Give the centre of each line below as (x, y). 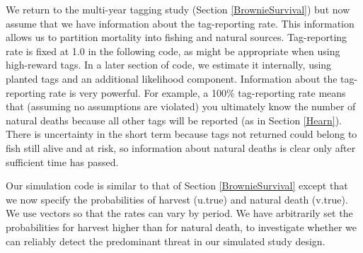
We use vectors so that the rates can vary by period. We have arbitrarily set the (179, 213)
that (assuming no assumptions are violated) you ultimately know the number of (181, 106)
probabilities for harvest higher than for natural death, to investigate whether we (181, 226)
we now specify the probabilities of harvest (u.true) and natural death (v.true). (177, 199)
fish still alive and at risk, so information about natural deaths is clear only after (181, 147)
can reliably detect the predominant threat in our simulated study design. (166, 241)
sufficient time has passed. (62, 161)
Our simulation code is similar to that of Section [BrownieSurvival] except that (177, 186)
